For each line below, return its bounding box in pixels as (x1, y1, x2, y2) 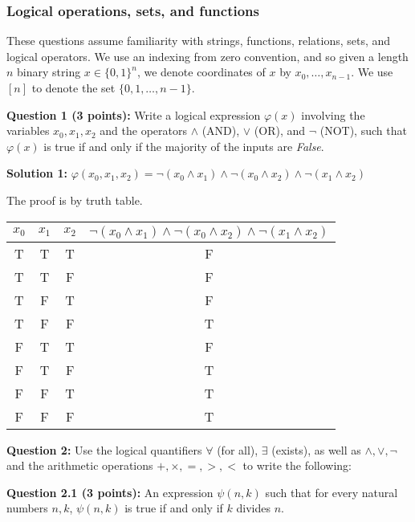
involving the (301, 106, 365, 123)
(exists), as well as (271, 441, 361, 458)
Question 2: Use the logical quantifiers (6, 441, 202, 458)
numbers (6, 500, 48, 516)
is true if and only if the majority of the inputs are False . (43, 137, 324, 154)
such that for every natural (265, 483, 398, 500)
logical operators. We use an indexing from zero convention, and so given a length (6, 47, 409, 64)
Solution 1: (6, 165, 68, 181)
